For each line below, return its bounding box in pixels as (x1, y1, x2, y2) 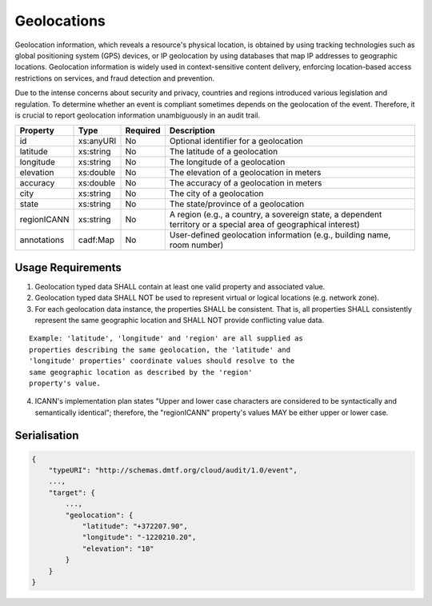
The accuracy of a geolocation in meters (169, 177, 322, 189)
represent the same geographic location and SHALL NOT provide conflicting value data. (34, 315, 325, 325)
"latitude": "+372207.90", (82, 522, 188, 531)
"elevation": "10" (82, 544, 155, 553)
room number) (169, 240, 224, 251)
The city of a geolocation (169, 188, 264, 199)
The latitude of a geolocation (169, 146, 278, 157)
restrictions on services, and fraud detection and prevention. (14, 73, 215, 83)
